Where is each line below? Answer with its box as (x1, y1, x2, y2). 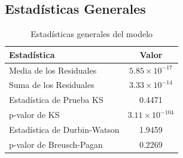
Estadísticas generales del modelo (30, 28, 153, 40)
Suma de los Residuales (9, 78, 94, 91)
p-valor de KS (9, 108, 60, 121)
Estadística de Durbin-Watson (9, 123, 120, 136)
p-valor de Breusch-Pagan (9, 138, 103, 150)
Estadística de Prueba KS (9, 93, 103, 106)
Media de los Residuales (9, 63, 97, 76)
